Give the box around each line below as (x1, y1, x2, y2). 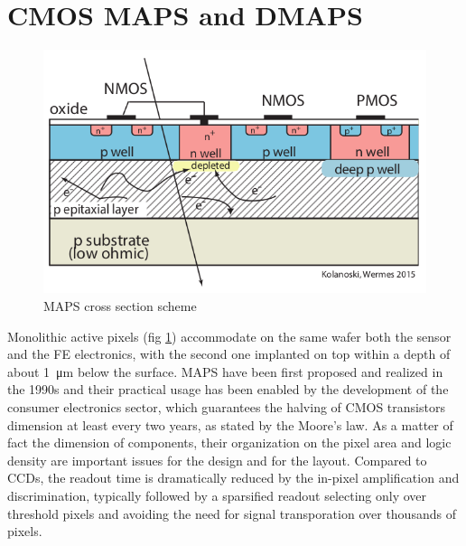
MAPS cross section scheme (43, 297, 197, 315)
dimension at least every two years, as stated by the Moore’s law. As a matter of (7, 415, 453, 434)
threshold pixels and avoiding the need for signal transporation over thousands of (7, 504, 456, 522)
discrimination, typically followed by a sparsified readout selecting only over (7, 485, 427, 504)
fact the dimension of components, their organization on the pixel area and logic (7, 433, 452, 452)
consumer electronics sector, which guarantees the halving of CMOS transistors (7, 398, 445, 416)
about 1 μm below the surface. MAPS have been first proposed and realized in (7, 362, 443, 381)
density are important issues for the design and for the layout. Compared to (7, 450, 427, 469)
